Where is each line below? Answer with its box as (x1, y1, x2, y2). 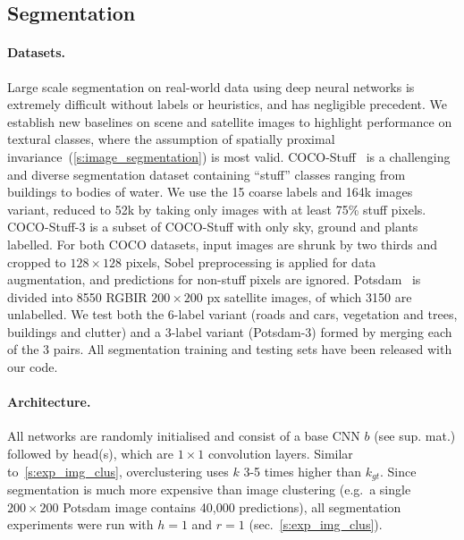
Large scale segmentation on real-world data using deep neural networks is (7, 77, 415, 96)
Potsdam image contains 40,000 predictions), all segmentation (63, 497, 401, 516)
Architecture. (7, 392, 91, 411)
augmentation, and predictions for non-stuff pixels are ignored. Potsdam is (7, 270, 421, 289)
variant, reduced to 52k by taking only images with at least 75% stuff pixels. (7, 199, 426, 218)
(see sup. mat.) (374, 426, 456, 445)
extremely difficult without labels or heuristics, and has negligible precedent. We (7, 95, 448, 114)
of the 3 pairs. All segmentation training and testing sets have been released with (7, 340, 452, 359)
